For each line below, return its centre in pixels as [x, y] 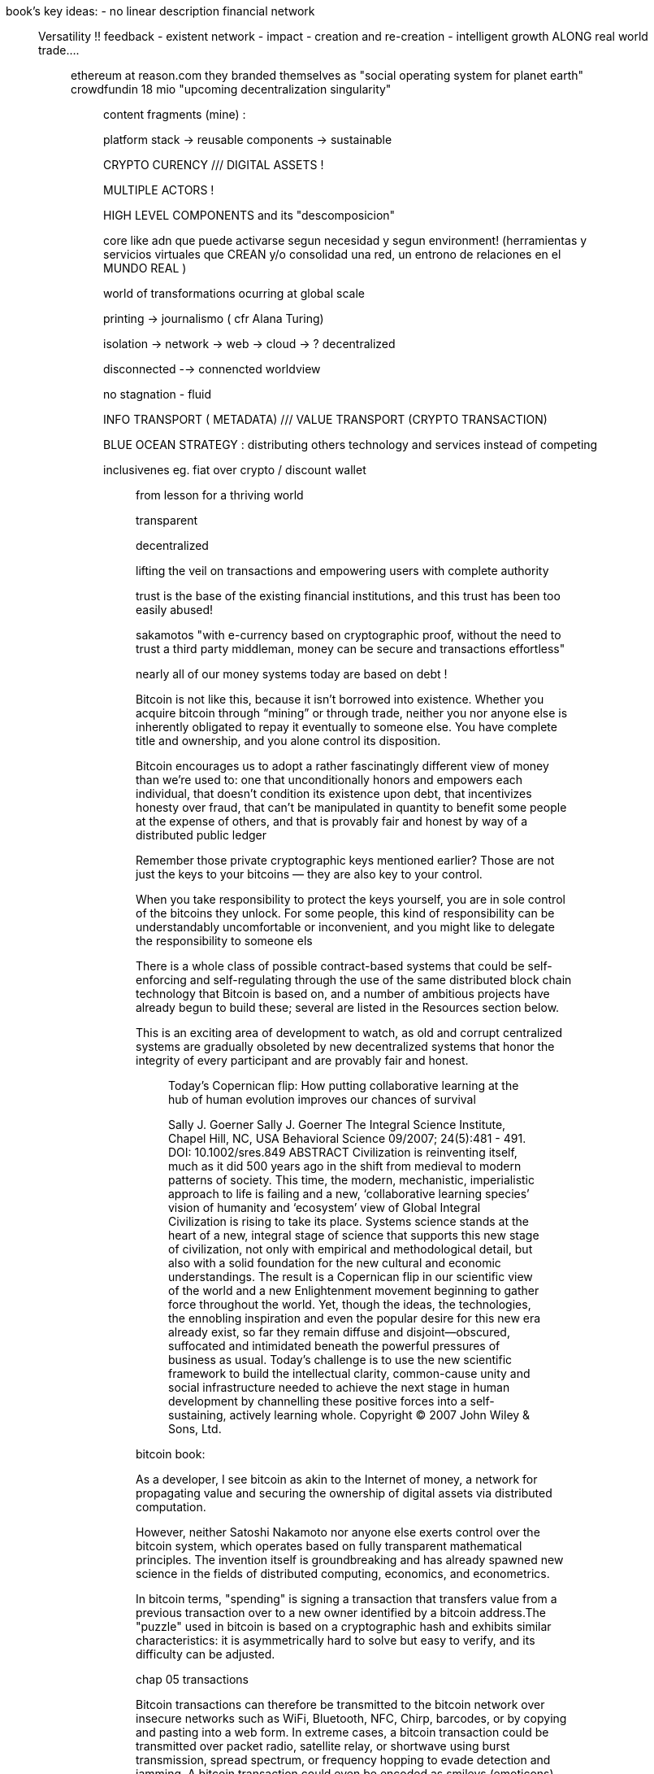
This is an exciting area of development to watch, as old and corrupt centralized [349, 1033]
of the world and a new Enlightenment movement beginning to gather [354, 1290]
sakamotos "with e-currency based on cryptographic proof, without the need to [349, 635]
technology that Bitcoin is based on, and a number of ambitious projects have [343, 994]
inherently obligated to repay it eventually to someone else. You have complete [346, 727]
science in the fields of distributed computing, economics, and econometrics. [343, 1573]
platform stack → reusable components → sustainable [248, 139]
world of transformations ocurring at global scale [234, 293]
